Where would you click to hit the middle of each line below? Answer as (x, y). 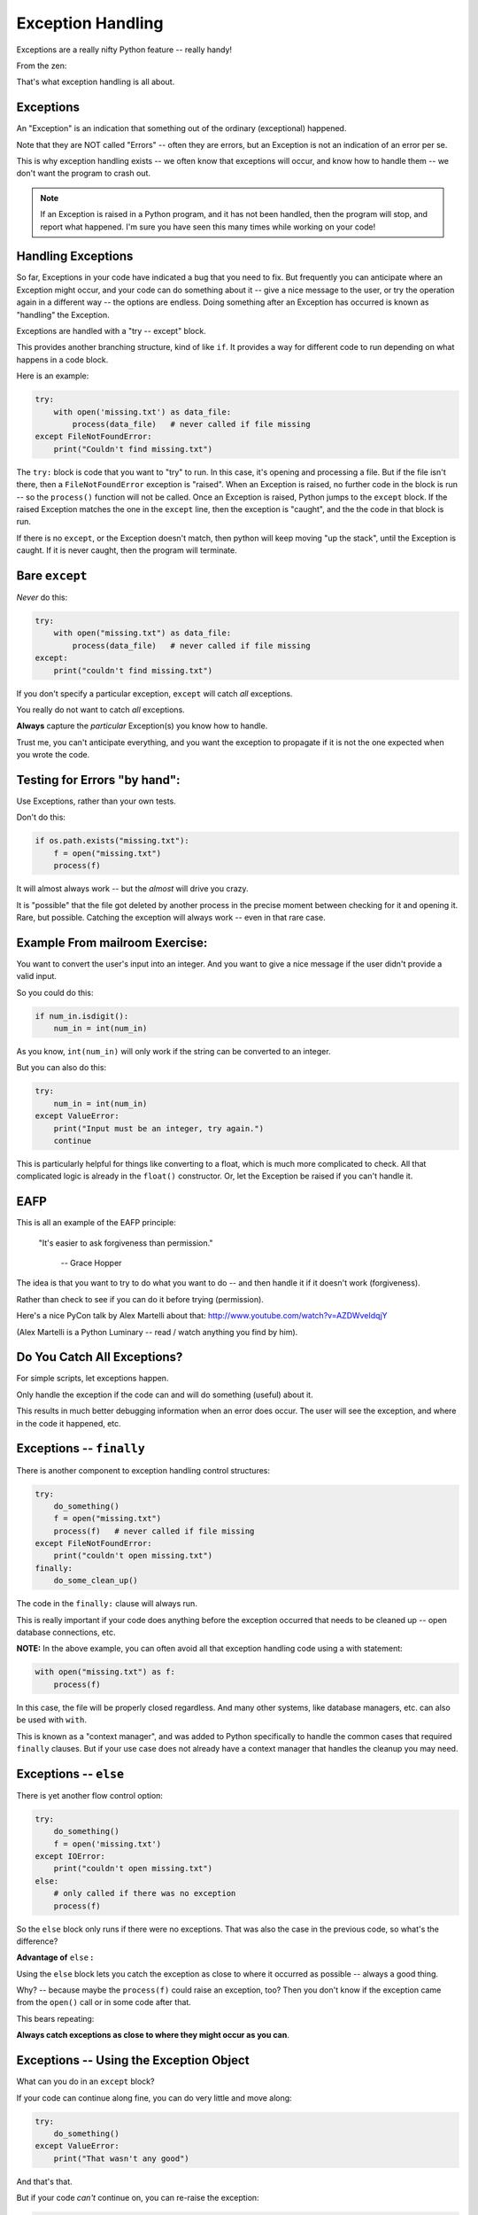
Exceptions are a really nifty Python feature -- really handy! (124, 50)
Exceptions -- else (70, 1773)
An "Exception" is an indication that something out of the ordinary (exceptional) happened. (181, 128)
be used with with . (52, 1720)
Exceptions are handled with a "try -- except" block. (112, 331)
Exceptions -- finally (81, 1449)
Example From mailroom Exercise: (112, 942)
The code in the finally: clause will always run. (107, 1604)
